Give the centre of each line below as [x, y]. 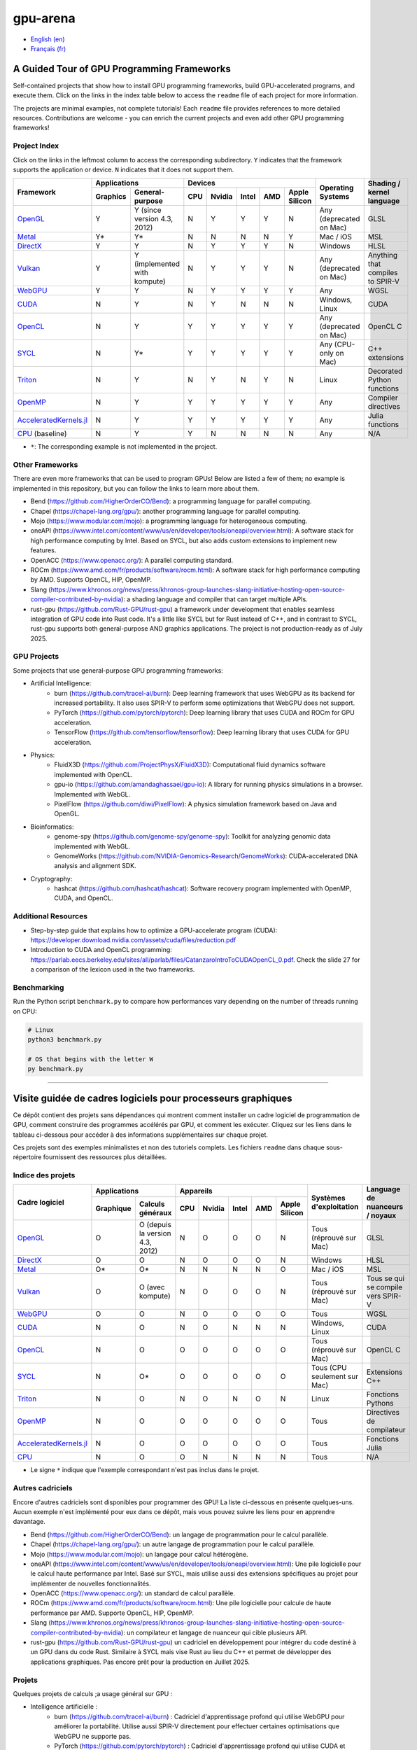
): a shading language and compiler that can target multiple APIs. [214, 599]
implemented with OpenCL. [93, 774]
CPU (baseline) [42, 434]
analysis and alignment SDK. [95, 866]
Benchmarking [38, 987]
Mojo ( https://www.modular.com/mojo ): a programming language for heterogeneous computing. [169, 521]
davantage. [29, 1522]
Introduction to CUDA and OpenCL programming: [101, 950]
